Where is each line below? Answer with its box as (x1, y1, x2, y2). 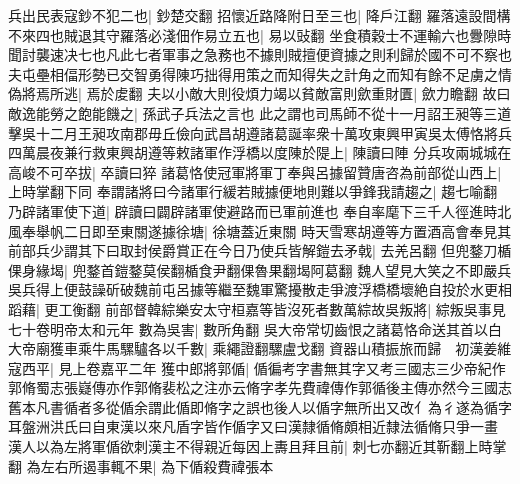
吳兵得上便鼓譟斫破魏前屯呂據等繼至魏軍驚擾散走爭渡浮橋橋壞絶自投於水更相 (8, 279, 512, 300)
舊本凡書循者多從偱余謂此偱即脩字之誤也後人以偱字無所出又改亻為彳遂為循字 (8, 396, 512, 417)
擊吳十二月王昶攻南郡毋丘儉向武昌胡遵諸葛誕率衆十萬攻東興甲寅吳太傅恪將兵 (8, 122, 512, 143)
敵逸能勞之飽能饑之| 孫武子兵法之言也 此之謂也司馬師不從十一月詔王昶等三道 (8, 102, 512, 123)
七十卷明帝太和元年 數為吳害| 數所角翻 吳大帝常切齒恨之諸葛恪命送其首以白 (8, 318, 502, 339)
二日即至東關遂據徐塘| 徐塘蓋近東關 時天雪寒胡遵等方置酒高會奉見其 (63, 220, 512, 241)
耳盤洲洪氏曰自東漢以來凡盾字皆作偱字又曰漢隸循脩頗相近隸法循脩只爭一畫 (8, 416, 498, 437)
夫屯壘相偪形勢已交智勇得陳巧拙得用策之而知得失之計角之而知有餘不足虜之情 (8, 63, 512, 84)
